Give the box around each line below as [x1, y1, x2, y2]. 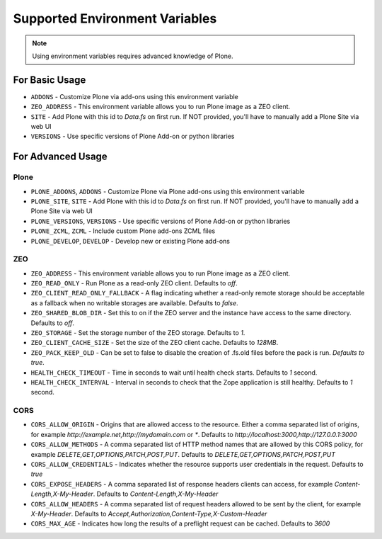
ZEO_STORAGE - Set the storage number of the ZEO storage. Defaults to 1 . [30, 329, 245, 336]
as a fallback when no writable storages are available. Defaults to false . [30, 298, 238, 307]
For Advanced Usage [13, 151, 108, 163]
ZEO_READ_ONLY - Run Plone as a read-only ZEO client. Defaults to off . [30, 279, 238, 288]
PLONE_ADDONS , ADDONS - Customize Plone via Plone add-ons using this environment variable [30, 187, 306, 195]
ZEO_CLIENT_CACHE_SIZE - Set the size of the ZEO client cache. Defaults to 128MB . [30, 339, 279, 347]
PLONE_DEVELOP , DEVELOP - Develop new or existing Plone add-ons [30, 237, 230, 245]
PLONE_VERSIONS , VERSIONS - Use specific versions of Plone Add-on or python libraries [30, 217, 291, 225]
